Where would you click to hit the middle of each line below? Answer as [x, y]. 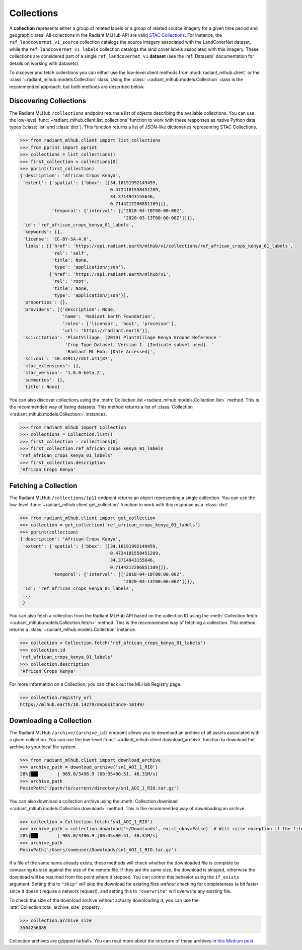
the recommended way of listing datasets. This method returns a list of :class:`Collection [101, 407]
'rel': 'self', [70, 253]
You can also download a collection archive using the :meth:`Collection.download [94, 801]
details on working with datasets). [45, 63]
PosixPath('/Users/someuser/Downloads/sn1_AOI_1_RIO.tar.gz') [98, 850]
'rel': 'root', [70, 281]
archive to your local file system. [43, 747]
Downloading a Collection [51, 720]
